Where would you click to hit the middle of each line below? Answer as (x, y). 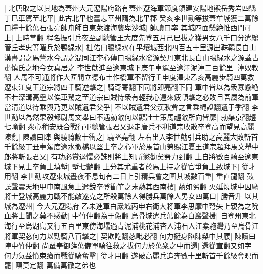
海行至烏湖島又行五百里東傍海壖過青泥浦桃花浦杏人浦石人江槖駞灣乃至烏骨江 (131, 226)
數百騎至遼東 (237, 156)
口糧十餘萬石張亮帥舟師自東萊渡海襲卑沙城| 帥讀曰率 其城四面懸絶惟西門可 (128, 28)
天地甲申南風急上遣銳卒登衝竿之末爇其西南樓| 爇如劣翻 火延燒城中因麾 (142, 186)
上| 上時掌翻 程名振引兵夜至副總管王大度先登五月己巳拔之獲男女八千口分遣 (128, 37)
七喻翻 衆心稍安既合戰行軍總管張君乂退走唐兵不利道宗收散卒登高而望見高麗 (129, 127)
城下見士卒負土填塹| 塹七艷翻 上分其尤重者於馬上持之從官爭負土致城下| (122, 166)
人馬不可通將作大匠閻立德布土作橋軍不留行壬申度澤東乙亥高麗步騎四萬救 (134, 77)
